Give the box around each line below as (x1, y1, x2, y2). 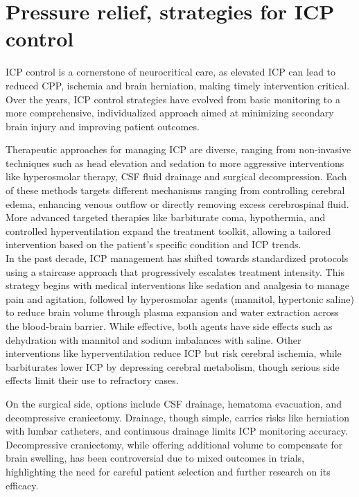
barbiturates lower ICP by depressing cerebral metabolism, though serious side (6, 359, 340, 374)
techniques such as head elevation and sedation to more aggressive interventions (6, 155, 344, 170)
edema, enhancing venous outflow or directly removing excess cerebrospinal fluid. (6, 196, 349, 211)
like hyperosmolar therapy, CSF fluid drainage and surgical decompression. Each (6, 169, 347, 184)
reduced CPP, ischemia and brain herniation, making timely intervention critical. (6, 78, 350, 92)
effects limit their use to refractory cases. (6, 373, 179, 387)
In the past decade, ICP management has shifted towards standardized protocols (6, 251, 349, 265)
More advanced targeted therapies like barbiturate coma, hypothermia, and (6, 210, 326, 225)
